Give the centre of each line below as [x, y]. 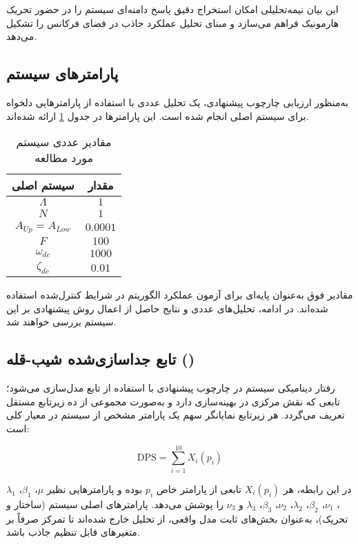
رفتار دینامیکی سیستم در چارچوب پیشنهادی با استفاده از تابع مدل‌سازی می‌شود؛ [171, 388]
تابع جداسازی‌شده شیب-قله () [101, 359]
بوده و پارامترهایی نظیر [95, 488]
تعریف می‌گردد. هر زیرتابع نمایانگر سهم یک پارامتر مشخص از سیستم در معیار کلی [176, 415]
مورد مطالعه [64, 158]
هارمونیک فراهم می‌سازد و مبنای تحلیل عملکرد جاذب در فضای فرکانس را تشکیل [173, 22]
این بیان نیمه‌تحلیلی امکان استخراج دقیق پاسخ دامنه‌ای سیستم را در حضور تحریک [172, 9]
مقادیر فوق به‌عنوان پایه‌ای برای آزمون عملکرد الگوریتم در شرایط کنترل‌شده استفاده [180, 295]
